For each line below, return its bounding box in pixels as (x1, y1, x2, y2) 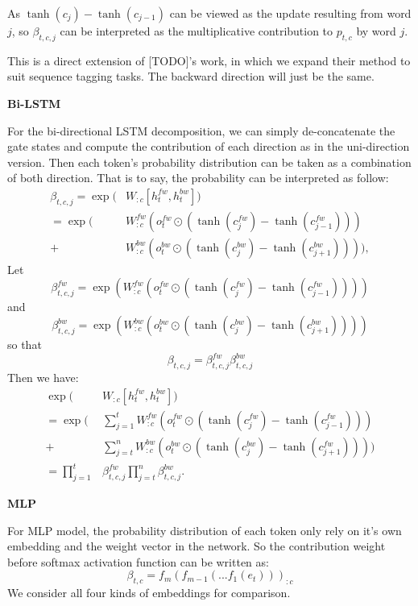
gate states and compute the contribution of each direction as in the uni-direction (7, 138, 410, 155)
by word (356, 23, 396, 39)
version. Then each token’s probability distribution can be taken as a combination (7, 153, 412, 170)
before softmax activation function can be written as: (7, 553, 269, 570)
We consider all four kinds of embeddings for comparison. (7, 584, 291, 601)
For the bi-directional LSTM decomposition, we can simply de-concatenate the (7, 122, 395, 139)
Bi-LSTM (7, 94, 61, 111)
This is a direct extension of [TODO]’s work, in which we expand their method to (7, 52, 411, 68)
